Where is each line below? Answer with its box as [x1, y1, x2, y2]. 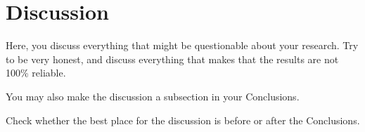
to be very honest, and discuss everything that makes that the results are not [6, 51, 339, 66]
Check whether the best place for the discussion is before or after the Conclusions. [6, 112, 360, 127]
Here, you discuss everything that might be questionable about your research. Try [6, 38, 359, 53]
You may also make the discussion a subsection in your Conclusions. [6, 88, 300, 103]
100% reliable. [6, 65, 66, 80]
